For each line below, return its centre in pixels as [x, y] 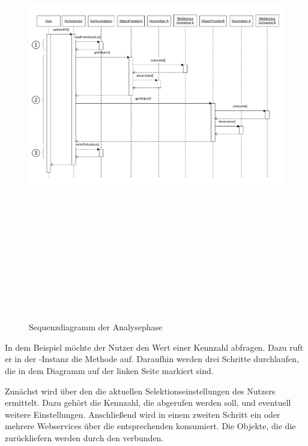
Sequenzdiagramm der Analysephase [96, 327]
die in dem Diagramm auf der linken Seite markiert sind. [109, 370]
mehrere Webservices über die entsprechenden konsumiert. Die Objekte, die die [150, 426]
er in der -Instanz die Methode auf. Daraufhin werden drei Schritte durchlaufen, [152, 359]
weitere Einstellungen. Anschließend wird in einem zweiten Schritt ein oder [143, 414]
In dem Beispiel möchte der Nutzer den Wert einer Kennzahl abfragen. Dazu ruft [154, 347]
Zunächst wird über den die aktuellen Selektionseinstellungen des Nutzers [140, 391]
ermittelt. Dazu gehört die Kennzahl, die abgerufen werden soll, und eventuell [148, 403]
